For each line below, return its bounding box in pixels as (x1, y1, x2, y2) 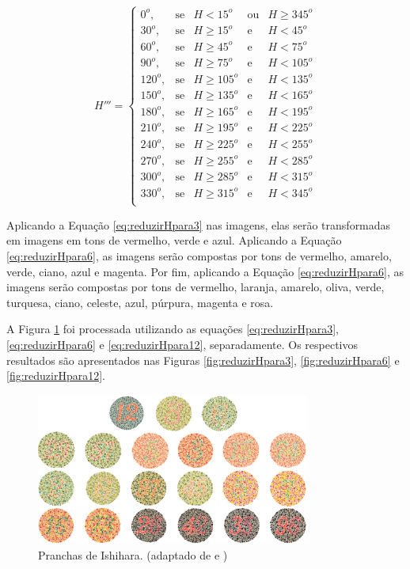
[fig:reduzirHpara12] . (6, 367, 106, 384)
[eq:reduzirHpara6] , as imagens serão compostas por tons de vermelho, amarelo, (6, 248, 392, 264)
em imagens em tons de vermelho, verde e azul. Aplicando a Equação (6, 232, 342, 248)
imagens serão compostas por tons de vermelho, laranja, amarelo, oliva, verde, (6, 279, 385, 295)
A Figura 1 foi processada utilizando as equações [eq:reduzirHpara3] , (6, 321, 339, 337)
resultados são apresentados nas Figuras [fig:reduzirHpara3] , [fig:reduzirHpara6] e (6, 351, 400, 368)
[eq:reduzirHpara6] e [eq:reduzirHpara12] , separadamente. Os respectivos (6, 336, 359, 353)
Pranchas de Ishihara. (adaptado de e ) (38, 546, 228, 563)
